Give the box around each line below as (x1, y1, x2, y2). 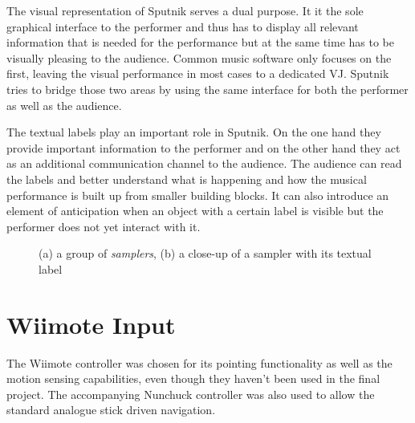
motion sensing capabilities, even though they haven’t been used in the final (6, 370, 380, 387)
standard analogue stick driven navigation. (6, 401, 216, 418)
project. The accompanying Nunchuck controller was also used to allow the (6, 385, 375, 402)
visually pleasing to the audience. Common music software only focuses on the (6, 49, 392, 66)
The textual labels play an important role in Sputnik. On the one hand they (6, 124, 381, 140)
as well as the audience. (6, 96, 122, 113)
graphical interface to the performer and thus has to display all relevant (6, 18, 359, 35)
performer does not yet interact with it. (6, 218, 201, 234)
